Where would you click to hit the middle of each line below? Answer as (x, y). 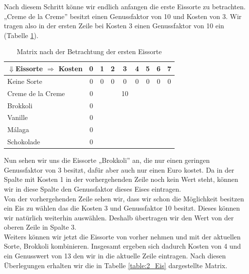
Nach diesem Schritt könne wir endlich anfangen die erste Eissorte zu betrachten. (125, 6)
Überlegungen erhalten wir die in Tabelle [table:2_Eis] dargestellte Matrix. (116, 265)
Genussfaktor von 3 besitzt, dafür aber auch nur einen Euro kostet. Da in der (119, 169)
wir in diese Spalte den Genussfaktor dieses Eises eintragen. (93, 188)
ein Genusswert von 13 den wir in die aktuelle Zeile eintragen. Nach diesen (115, 256)
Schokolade (24, 142)
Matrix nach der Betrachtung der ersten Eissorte (89, 51)
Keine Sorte (25, 81)
